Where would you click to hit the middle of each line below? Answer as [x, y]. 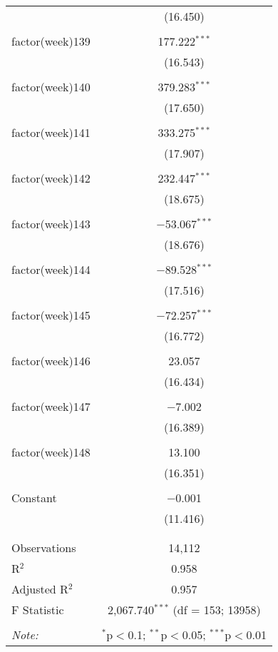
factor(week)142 [51, 178]
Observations [44, 547]
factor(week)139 [51, 41]
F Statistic [38, 610]
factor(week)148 [51, 452]
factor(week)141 [51, 132]
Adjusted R [40, 589]
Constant [34, 498]
